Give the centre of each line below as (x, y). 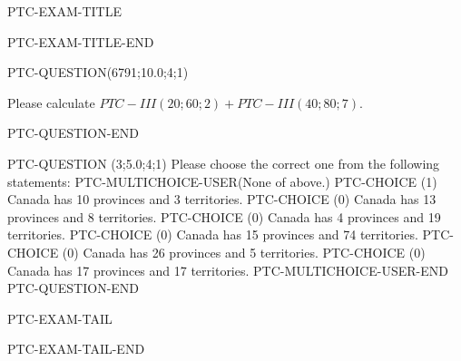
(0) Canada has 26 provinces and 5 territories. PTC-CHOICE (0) (244, 252)
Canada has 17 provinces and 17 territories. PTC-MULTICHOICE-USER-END (228, 270)
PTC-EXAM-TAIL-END (76, 349)
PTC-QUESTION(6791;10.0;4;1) (98, 72)
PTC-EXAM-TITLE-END (81, 41)
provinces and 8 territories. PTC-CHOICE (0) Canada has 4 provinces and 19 (224, 216)
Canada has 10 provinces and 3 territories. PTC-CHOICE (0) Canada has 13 (222, 199)
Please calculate (51, 102)
